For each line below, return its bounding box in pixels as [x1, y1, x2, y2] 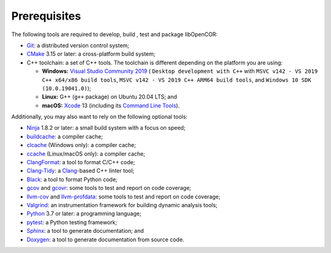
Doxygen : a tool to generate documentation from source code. [26, 236, 185, 243]
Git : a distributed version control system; [26, 42, 130, 49]
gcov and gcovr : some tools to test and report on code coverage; [26, 184, 191, 192]
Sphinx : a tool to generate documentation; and [26, 227, 144, 235]
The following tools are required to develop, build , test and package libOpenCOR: [11, 31, 218, 38]
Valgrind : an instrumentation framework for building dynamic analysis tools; [26, 201, 218, 208]
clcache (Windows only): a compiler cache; [26, 142, 136, 149]
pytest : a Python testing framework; [26, 218, 118, 226]
